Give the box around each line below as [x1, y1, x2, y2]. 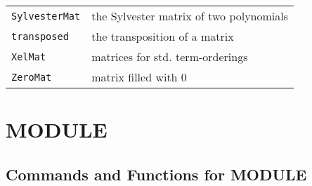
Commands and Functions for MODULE [6, 163, 307, 185]
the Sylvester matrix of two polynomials [91, 8, 289, 24]
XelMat [11, 51, 46, 62]
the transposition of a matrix [91, 28, 234, 44]
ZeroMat [11, 71, 52, 83]
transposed [11, 30, 69, 42]
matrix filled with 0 [91, 69, 187, 85]
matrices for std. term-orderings [91, 48, 248, 65]
